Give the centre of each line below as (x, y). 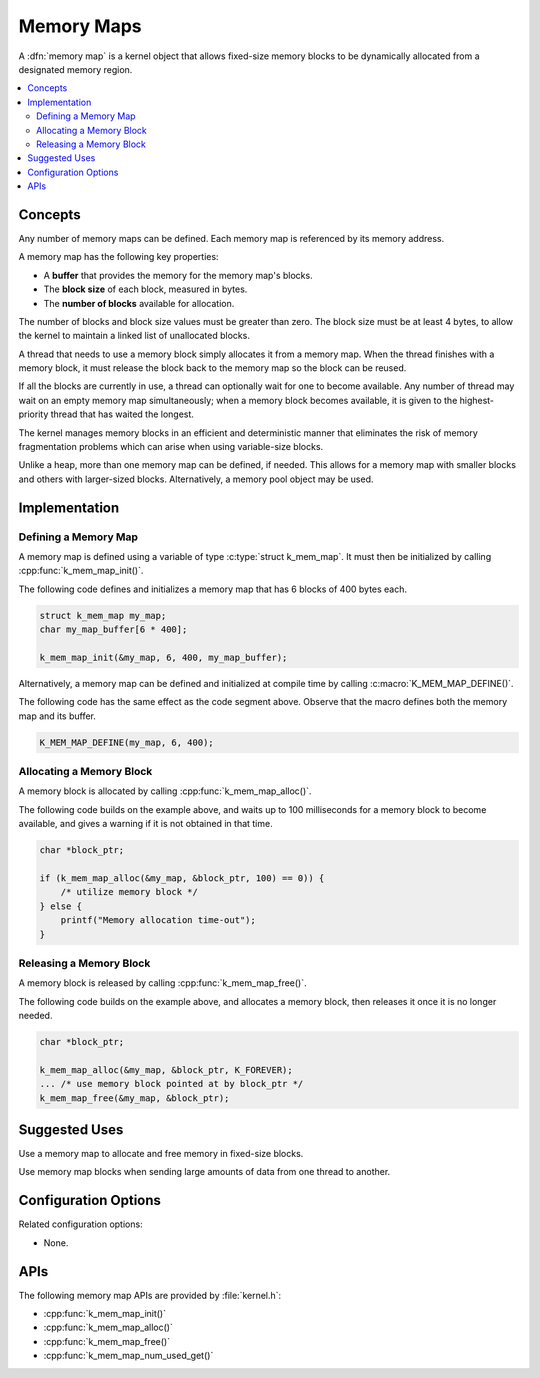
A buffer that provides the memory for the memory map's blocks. (178, 275)
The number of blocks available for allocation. (139, 303)
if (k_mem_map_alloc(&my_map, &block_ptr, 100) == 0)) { (182, 878)
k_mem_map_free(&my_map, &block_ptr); (134, 1098)
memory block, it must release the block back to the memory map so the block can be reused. (212, 368)
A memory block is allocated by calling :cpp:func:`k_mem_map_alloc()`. (165, 791)
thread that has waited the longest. (122, 414)
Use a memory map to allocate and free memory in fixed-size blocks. (161, 1154)
